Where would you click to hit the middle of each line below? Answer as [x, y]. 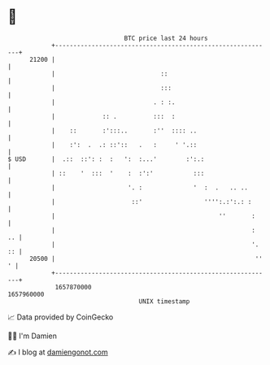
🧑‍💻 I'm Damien [33, 336]
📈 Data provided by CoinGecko [61, 317]
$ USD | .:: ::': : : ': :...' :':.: [106, 159]
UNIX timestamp [164, 301]
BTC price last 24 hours [166, 38]
